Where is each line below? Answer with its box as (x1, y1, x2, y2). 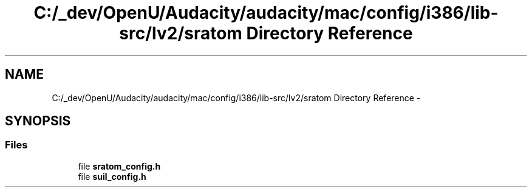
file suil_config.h (78, 171, 146, 182)
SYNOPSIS (5, 113, 71, 129)
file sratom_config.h (78, 161, 161, 171)
